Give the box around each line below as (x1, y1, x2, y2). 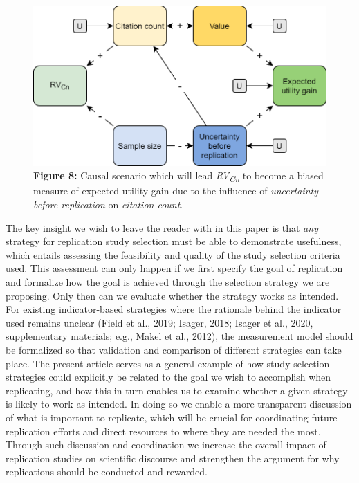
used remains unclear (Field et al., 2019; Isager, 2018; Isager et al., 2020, (6, 315, 313, 329)
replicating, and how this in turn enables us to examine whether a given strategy (6, 383, 348, 397)
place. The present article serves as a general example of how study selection (6, 356, 330, 370)
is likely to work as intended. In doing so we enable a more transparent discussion (6, 397, 352, 411)
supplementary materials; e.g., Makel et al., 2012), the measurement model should (6, 329, 353, 343)
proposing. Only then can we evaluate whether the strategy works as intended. (6, 288, 339, 302)
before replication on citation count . (33, 197, 183, 212)
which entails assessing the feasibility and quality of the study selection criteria (6, 247, 340, 262)
